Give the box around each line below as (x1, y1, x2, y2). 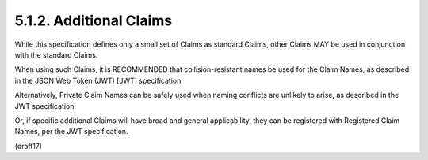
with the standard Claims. (14, 50, 98, 59)
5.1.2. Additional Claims (14, 12, 173, 29)
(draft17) (14, 141, 43, 151)
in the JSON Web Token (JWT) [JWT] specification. (14, 76, 184, 85)
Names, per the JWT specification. (14, 127, 128, 136)
